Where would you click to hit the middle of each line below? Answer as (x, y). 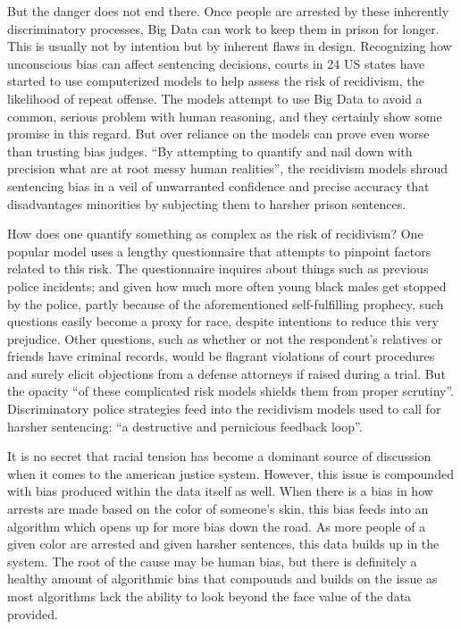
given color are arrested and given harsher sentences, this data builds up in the (223, 544)
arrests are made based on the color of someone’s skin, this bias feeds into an (218, 509)
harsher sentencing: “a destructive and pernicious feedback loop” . (185, 426)
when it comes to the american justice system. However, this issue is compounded (230, 473)
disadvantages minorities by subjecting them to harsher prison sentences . (207, 203)
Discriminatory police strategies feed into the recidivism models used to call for (224, 409)
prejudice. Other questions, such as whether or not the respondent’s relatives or (225, 338)
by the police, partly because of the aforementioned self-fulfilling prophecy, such (226, 303)
